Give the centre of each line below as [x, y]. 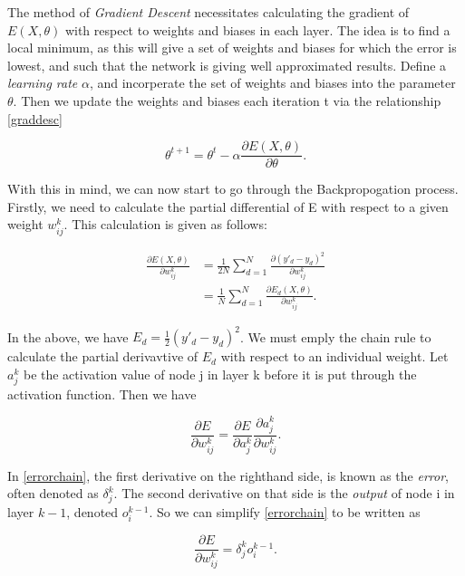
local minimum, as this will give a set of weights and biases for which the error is [232, 48]
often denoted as [53, 493]
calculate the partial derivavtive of [103, 356]
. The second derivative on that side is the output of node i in [284, 493]
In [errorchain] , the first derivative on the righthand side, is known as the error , [228, 475]
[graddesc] [35, 118]
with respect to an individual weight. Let [334, 356]
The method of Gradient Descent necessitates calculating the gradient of [208, 12]
